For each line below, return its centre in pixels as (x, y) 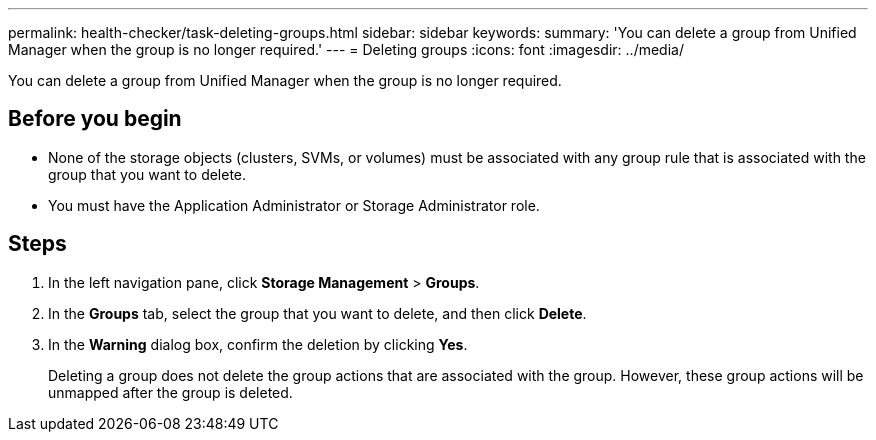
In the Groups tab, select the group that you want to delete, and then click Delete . (317, 313)
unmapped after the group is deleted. (170, 392)
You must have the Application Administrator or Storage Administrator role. (294, 205)
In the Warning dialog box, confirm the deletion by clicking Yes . (258, 344)
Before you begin (95, 119)
